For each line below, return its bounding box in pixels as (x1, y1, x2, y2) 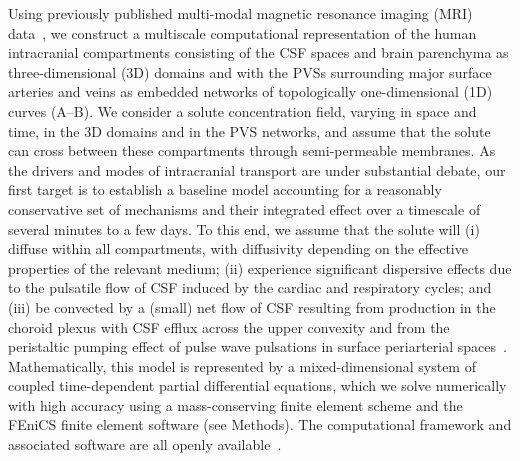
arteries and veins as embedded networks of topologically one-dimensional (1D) (8, 81, 493, 102)
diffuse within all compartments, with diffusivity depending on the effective (8, 238, 468, 259)
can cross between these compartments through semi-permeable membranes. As (8, 140, 496, 161)
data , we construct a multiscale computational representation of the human (8, 22, 477, 43)
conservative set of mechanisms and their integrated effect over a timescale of (8, 198, 481, 219)
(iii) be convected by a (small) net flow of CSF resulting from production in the (8, 296, 496, 317)
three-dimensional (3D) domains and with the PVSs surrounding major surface (8, 61, 492, 82)
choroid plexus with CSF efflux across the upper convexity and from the (8, 316, 450, 337)
